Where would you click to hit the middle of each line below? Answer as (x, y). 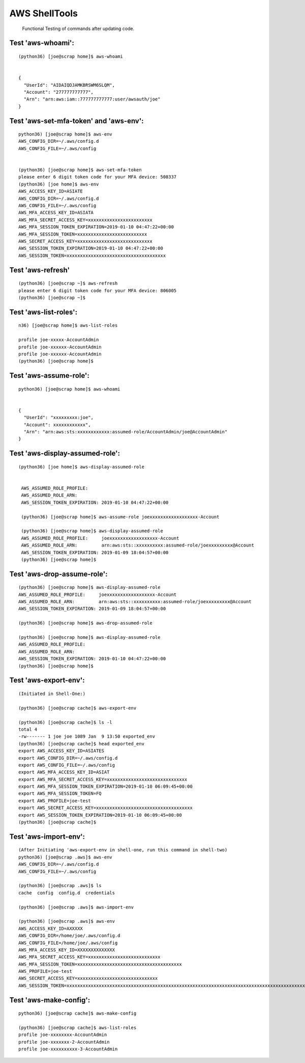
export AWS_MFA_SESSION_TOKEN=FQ (60, 794)
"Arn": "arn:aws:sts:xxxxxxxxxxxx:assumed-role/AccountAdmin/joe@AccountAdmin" (126, 432)
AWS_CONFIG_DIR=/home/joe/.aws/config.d (69, 936)
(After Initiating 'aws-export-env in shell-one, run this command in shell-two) (123, 850)
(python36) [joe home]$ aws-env (59, 184)
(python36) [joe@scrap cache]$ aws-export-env (78, 708)
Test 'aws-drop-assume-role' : (58, 574)
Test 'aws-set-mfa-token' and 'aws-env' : (77, 121)
